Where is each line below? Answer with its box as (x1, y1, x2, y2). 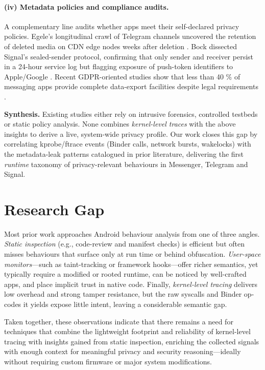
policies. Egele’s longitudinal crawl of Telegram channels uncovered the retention (4, 31, 256, 42)
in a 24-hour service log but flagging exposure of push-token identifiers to (4, 61, 233, 72)
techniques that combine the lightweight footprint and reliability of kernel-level (4, 326, 251, 337)
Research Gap (4, 198, 105, 219)
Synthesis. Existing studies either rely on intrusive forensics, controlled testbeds (4, 108, 258, 119)
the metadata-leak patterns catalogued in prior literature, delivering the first (4, 148, 244, 159)
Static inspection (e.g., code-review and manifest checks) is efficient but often (4, 238, 245, 249)
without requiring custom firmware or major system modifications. (4, 356, 212, 366)
